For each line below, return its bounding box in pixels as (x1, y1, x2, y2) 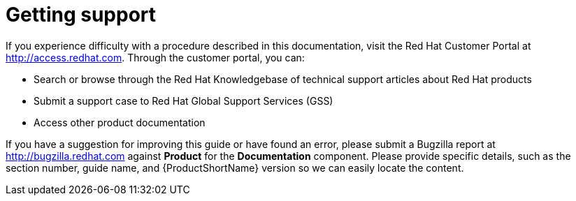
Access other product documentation (34, 116, 206, 128)
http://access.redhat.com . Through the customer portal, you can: (6, 51, 305, 64)
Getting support (6, 3, 157, 27)
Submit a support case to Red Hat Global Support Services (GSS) (34, 94, 333, 107)
